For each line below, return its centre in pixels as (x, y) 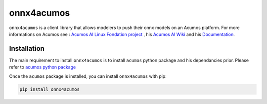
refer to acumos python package (43, 67)
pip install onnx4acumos (50, 89)
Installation (27, 49)
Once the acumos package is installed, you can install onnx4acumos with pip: (88, 76)
